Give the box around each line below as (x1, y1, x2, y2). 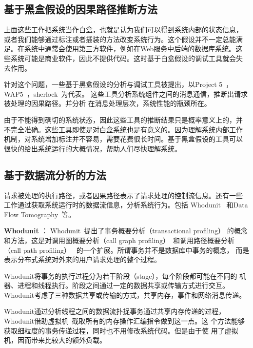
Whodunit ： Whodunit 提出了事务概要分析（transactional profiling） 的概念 (4, 225, 248, 236)
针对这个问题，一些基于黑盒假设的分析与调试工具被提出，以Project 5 (4, 79, 223, 89)
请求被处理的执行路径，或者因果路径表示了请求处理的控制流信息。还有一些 (4, 190, 243, 200)
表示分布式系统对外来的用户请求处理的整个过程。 (4, 254, 161, 265)
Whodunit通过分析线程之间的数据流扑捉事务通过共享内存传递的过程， (4, 306, 226, 316)
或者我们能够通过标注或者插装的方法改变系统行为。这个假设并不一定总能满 (4, 34, 243, 44)
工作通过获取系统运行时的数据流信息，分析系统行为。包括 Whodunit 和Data (4, 200, 248, 210)
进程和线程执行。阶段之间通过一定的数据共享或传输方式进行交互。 (17, 280, 229, 290)
